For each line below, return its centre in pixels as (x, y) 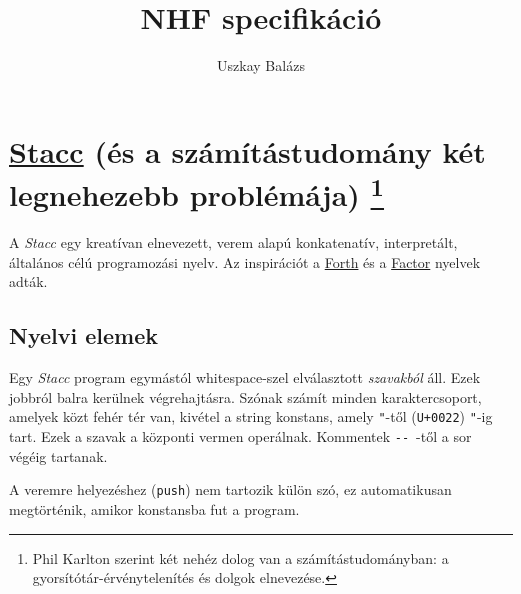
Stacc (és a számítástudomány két (247, 150)
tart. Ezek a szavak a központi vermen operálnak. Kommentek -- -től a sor (240, 436)
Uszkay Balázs (261, 65)
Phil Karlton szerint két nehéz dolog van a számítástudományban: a (240, 557)
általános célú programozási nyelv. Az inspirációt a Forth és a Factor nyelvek (245, 261)
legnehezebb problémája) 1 (197, 192)
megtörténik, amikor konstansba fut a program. (154, 508)
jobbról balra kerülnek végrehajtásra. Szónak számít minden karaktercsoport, (245, 396)
